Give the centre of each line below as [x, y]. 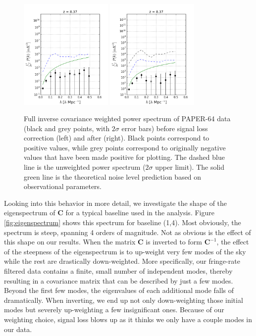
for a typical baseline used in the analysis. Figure [140, 213]
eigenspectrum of [30, 213]
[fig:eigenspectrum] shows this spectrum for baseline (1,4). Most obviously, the [123, 222]
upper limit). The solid [190, 167]
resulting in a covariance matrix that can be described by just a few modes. [119, 280]
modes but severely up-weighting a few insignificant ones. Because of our [114, 310]
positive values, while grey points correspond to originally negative [125, 147]
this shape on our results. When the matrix [70, 242]
